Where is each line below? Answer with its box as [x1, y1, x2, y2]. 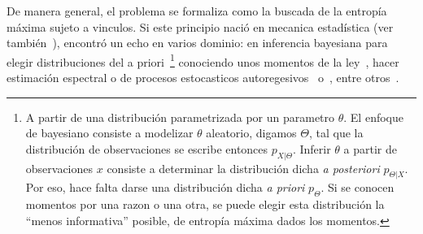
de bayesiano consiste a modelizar [25, 124, 194, 141]
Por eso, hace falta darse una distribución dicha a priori [25, 179, 305, 196]
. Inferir [292, 140, 331, 157]
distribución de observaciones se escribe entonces [25, 140, 268, 157]
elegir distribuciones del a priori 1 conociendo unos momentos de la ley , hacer [7, 50, 399, 70]
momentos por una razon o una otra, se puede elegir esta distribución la [25, 196, 385, 213]
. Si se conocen [321, 179, 395, 196]
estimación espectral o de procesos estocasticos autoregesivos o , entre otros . [7, 69, 399, 86]
